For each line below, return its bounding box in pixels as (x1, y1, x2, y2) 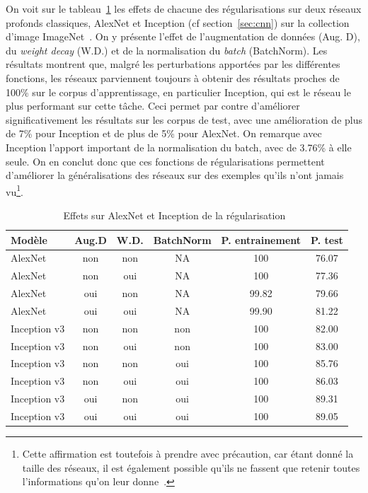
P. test (311, 232, 343, 247)
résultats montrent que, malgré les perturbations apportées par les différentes (6, 57, 340, 71)
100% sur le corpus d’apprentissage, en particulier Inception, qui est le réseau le (6, 84, 351, 99)
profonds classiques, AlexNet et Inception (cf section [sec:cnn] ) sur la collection (6, 15, 350, 30)
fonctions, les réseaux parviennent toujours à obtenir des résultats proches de (6, 70, 340, 85)
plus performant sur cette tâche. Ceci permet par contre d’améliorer (6, 98, 300, 113)
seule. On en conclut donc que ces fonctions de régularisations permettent (6, 153, 325, 168)
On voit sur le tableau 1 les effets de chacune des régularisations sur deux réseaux (6, 1, 362, 16)
